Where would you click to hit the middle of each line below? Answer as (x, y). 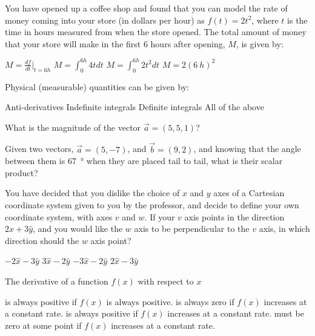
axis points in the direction (234, 216)
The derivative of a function (57, 281)
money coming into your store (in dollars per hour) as (105, 20)
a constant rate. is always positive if (71, 313)
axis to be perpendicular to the (192, 229)
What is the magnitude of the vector (73, 127)
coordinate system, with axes (59, 216)
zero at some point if (43, 325)
